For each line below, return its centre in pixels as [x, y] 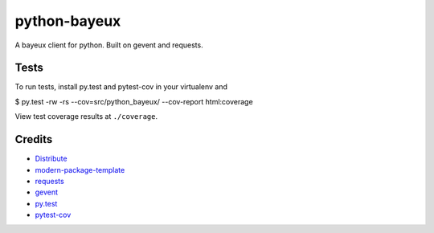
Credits [34, 139]
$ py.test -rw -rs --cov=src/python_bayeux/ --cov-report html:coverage [134, 101]
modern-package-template [80, 170]
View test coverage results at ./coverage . [86, 117]
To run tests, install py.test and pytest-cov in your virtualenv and [121, 87]
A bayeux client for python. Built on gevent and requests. [109, 45]
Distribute [51, 159]
